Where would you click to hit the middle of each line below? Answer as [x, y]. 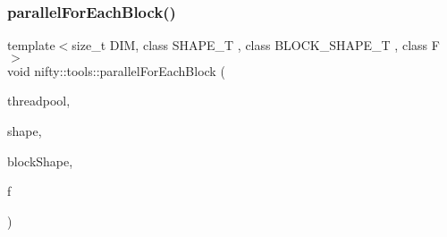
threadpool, [39, 101]
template [31, 45]
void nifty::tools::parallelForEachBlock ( [116, 70]
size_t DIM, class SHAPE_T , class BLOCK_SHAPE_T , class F [256, 45]
